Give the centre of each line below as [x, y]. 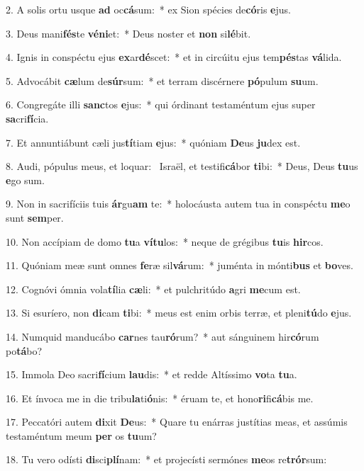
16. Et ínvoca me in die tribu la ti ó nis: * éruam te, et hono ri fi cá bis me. [160, 398]
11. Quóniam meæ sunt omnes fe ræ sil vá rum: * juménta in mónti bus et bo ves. [180, 265]
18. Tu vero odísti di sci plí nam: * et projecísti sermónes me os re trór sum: [166, 459]
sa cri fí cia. [27, 118]
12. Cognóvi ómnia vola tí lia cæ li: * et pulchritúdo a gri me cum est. [153, 289]
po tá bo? [24, 350]
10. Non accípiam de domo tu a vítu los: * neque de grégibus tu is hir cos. [165, 241]
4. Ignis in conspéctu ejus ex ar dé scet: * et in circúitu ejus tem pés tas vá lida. [174, 57]
